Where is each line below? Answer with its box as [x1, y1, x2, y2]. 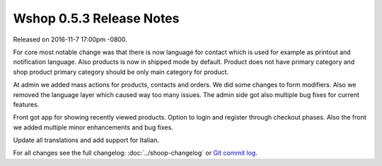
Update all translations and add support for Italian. [13, 136, 159, 144]
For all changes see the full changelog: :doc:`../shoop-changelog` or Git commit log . [13, 148, 257, 158]
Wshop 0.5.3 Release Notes [13, 11, 180, 26]
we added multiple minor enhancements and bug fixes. [13, 123, 173, 132]
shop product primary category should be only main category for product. [13, 68, 229, 76]
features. [13, 100, 40, 108]
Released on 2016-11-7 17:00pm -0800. [13, 35, 127, 44]
